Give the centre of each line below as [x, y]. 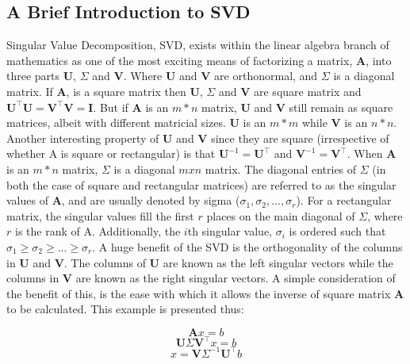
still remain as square [341, 107]
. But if [111, 107]
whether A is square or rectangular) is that [111, 153]
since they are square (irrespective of [300, 138]
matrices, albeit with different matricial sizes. [116, 123]
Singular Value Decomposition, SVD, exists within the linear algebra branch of [198, 45]
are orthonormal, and [266, 76]
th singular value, [230, 231]
